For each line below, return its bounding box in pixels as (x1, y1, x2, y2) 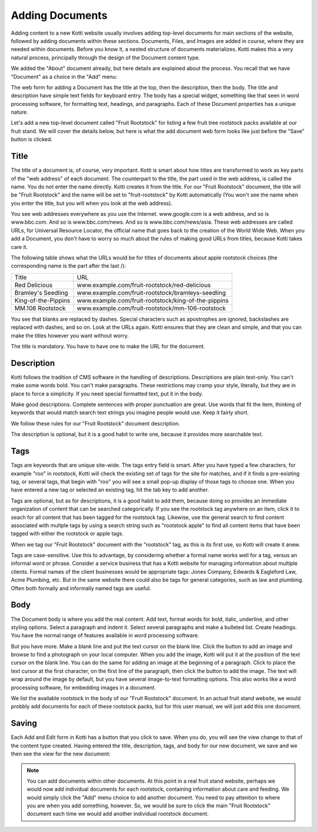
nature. (11, 109, 29, 116)
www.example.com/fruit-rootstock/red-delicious (77, 281, 211, 289)
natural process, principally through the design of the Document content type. (11, 54, 200, 61)
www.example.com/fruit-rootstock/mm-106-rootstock (77, 304, 226, 312)
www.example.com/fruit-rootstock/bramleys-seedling (77, 288, 226, 297)
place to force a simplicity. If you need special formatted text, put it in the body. (11, 390, 203, 397)
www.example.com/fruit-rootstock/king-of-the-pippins (77, 296, 229, 304)
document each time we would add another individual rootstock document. (26, 810, 209, 817)
